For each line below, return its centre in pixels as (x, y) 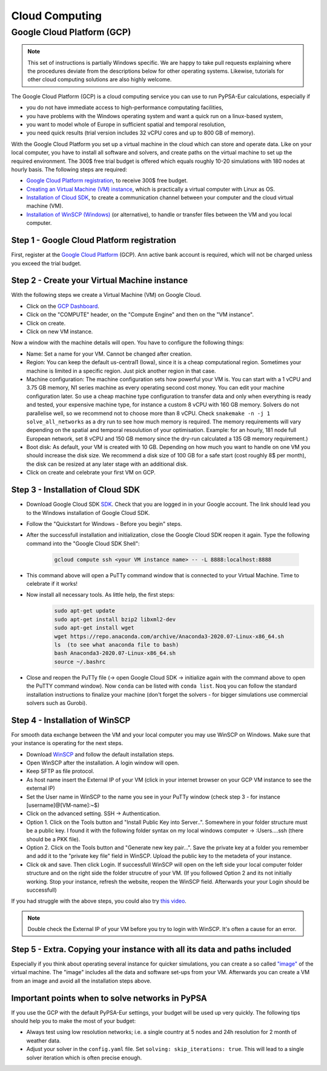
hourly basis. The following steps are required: (69, 169)
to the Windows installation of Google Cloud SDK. (88, 512)
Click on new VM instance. (60, 331)
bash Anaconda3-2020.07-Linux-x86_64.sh (115, 653)
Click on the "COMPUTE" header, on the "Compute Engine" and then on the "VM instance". (140, 314)
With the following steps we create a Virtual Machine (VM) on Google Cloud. (106, 295)
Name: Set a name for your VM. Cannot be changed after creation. (109, 354)
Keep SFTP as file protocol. (60, 771)
